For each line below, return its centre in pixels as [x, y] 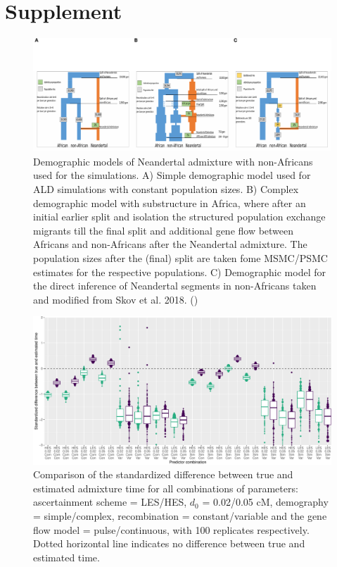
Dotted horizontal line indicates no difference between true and [169, 543]
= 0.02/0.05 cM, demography [265, 502]
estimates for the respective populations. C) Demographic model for [179, 272]
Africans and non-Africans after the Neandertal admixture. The [170, 244]
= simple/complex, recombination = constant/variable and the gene [180, 516]
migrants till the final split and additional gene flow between [164, 230]
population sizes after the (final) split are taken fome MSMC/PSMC [180, 257]
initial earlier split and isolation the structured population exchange [179, 217]
